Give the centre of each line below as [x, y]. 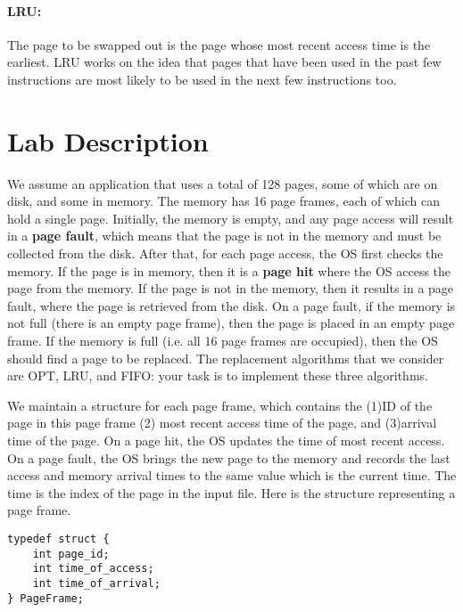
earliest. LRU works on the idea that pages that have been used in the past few [224, 62]
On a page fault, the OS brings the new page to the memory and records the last [229, 457]
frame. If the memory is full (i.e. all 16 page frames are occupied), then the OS [223, 341]
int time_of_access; [93, 569]
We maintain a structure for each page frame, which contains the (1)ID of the [220, 405]
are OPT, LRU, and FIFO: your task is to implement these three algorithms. [218, 375]
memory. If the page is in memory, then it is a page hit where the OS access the [229, 270]
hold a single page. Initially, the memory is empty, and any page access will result [231, 218]
